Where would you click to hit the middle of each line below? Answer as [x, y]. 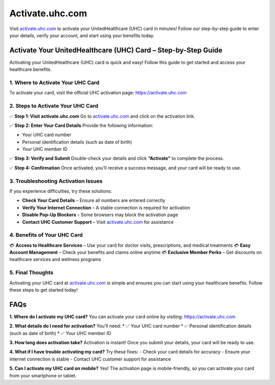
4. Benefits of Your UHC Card [46, 235]
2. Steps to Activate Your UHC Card [54, 106]
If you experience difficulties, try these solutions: [61, 191]
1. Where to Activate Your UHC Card [54, 83]
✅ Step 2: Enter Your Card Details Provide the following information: [81, 125]
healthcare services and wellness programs [55, 260]
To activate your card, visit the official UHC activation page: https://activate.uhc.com [98, 93]
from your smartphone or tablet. [43, 375]
